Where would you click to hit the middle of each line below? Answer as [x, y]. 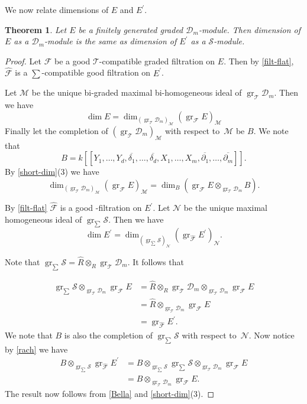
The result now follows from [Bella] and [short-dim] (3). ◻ [110, 394]
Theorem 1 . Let [36, 29]
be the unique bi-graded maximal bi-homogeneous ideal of [137, 92]
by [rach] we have [36, 349]
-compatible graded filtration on [157, 61]
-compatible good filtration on [96, 72]
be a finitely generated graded [131, 29]
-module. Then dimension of [250, 29]
